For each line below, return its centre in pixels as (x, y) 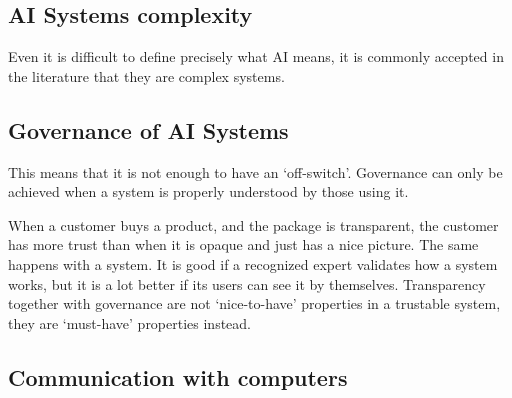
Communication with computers (178, 376)
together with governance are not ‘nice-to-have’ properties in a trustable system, (254, 303)
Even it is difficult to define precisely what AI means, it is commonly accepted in (256, 56)
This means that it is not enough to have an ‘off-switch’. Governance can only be (255, 171)
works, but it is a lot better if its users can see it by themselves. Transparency (247, 283)
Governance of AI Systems (148, 129)
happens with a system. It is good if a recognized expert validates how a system (253, 263)
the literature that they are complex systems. (146, 75)
